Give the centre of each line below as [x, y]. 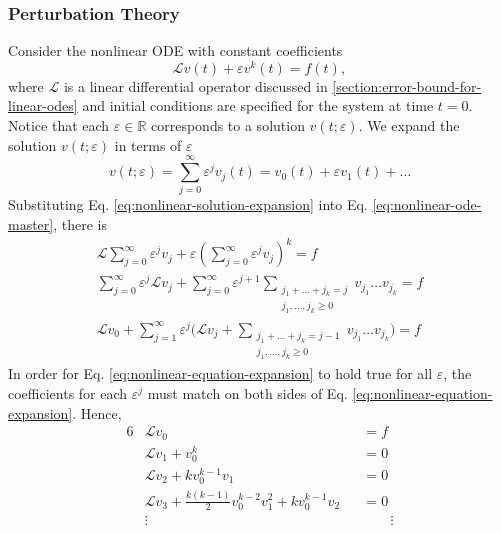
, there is [80, 223]
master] [31, 223]
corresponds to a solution [228, 125]
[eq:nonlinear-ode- [427, 204]
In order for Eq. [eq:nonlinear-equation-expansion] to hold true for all [220, 373]
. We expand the [409, 125]
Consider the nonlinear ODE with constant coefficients [175, 50]
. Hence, [97, 412]
